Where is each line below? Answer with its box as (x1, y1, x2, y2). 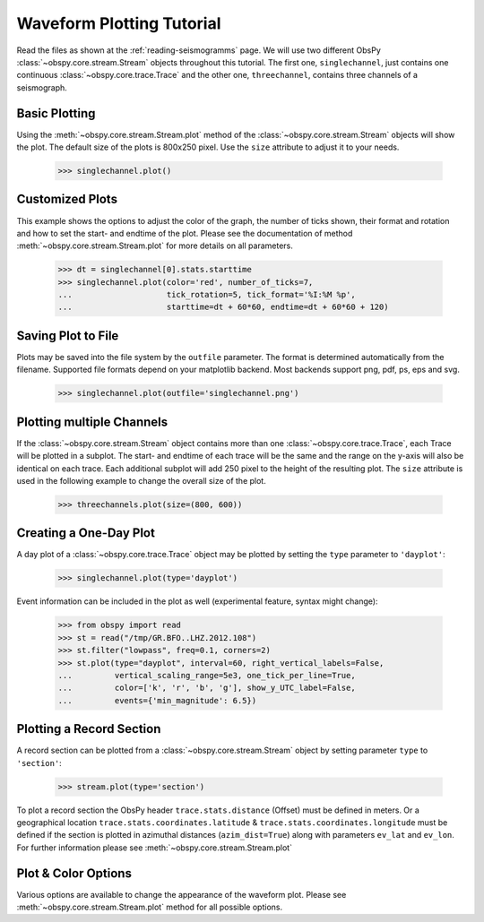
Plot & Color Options (16, 866, 132, 881)
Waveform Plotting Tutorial (16, 13, 221, 33)
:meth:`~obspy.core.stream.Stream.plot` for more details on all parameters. (16, 240, 293, 251)
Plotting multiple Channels (16, 414, 169, 429)
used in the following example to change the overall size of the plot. (16, 475, 266, 486)
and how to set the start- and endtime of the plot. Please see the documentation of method (16, 228, 353, 238)
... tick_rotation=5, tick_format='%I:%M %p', (57, 289, 356, 300)
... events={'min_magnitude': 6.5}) (57, 695, 257, 705)
